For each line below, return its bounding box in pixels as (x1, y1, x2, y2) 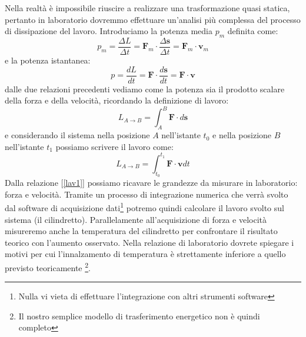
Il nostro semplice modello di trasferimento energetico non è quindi (18, 309, 260, 322)
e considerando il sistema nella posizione (5, 129, 150, 141)
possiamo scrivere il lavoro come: (55, 140, 174, 152)
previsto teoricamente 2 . (5, 259, 91, 273)
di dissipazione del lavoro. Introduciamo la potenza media (5, 25, 212, 37)
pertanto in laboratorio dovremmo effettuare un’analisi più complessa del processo (5, 13, 301, 25)
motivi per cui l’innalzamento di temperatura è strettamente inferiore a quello (5, 248, 286, 260)
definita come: (227, 25, 278, 37)
